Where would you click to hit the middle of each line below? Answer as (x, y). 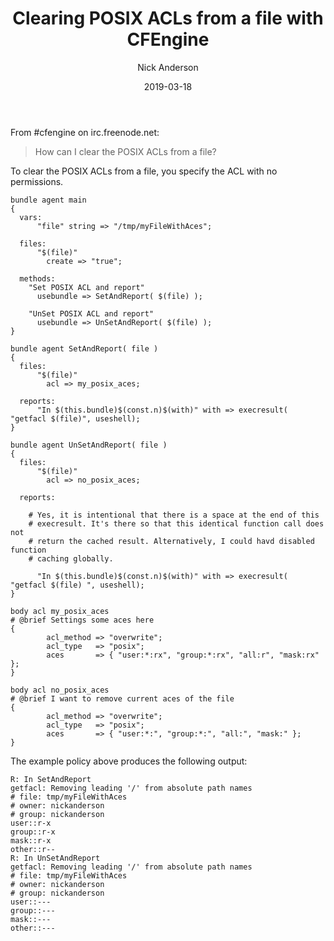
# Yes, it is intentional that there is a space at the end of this (174, 515)
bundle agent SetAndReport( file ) (84, 348)
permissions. (37, 181)
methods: (37, 278)
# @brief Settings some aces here (82, 620)
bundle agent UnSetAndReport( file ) (89, 445)
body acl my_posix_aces (60, 611)
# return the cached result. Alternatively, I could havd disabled (171, 541)
